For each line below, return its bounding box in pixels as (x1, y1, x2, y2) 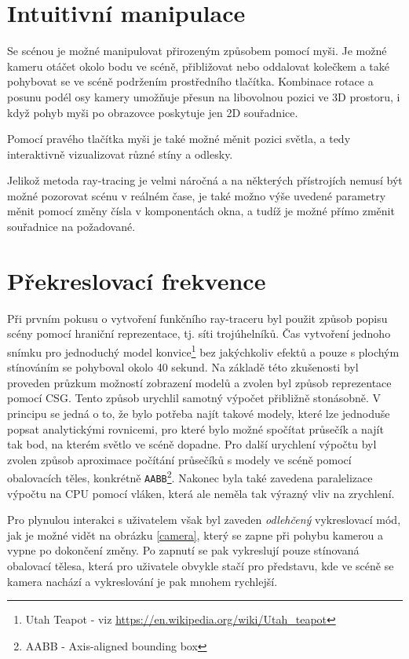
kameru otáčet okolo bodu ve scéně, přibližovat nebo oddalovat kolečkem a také (7, 57, 390, 74)
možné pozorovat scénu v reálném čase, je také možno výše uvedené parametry (7, 187, 386, 203)
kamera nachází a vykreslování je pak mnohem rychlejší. (7, 573, 278, 589)
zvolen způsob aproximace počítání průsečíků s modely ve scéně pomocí (7, 451, 352, 467)
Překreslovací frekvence (7, 264, 266, 296)
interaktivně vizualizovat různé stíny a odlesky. (7, 145, 233, 162)
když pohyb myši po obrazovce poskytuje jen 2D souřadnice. (7, 104, 298, 120)
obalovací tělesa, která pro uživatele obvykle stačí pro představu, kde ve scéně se (7, 558, 394, 574)
